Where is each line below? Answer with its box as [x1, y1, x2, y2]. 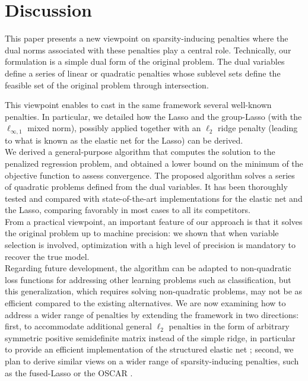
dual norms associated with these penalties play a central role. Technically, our [5, 43, 291, 56]
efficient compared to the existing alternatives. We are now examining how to [5, 297, 286, 309]
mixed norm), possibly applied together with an [27, 122, 201, 134]
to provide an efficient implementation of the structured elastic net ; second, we [5, 343, 294, 355]
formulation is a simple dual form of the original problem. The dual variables [5, 55, 285, 68]
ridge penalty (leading [218, 122, 298, 134]
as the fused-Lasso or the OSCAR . [5, 366, 133, 379]
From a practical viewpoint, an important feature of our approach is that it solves [5, 215, 303, 227]
